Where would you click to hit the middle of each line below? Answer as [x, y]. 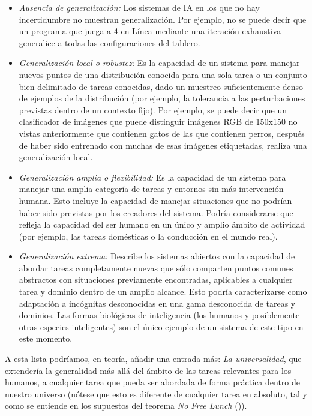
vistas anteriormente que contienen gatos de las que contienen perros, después [162, 133]
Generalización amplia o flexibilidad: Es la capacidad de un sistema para [152, 177]
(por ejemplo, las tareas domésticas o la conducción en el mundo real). [148, 236]
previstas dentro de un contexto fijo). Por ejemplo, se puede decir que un [153, 110]
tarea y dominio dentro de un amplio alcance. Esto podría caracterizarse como [163, 291]
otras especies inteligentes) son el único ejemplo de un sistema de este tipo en [161, 326]
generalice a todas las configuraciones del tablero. [109, 42]
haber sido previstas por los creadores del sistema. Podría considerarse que [156, 212]
